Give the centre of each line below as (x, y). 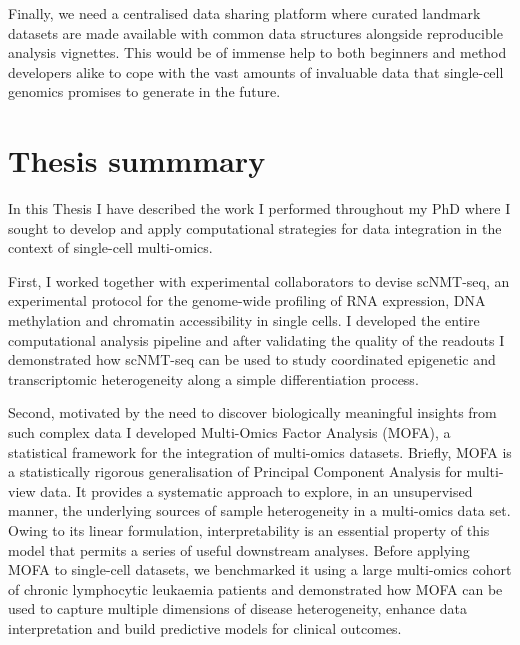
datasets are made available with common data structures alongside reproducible (255, 32)
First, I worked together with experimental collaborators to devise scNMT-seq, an (259, 280)
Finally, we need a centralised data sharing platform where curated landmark (244, 13)
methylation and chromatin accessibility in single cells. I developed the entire (244, 320)
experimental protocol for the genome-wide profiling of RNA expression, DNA (247, 300)
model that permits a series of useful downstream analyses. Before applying (239, 549)
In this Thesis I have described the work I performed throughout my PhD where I (259, 208)
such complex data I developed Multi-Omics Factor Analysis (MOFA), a (229, 432)
